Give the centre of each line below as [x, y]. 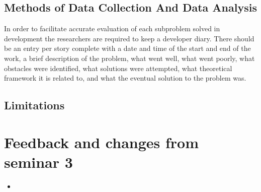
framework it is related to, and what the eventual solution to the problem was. [125, 78]
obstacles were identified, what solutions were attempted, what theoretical [118, 68]
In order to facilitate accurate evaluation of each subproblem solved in [112, 28]
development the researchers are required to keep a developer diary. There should [129, 38]
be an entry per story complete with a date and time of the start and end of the [127, 48]
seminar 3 [38, 162]
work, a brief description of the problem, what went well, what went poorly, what [129, 58]
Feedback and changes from [101, 142]
